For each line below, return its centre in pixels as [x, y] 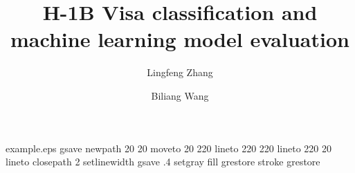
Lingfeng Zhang [180, 72]
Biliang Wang [180, 95]
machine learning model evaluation [180, 39]
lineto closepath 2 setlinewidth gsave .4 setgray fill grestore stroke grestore [163, 162]
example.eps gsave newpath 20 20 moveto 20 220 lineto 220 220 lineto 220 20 [169, 148]
